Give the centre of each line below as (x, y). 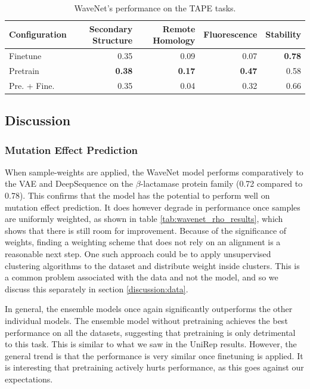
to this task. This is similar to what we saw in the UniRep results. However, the (151, 344)
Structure (113, 40)
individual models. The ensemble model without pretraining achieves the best (146, 320)
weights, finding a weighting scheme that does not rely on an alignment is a (143, 242)
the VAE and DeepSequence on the (69, 183)
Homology (174, 40)
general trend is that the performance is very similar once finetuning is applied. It (154, 355)
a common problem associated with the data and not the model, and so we (142, 277)
